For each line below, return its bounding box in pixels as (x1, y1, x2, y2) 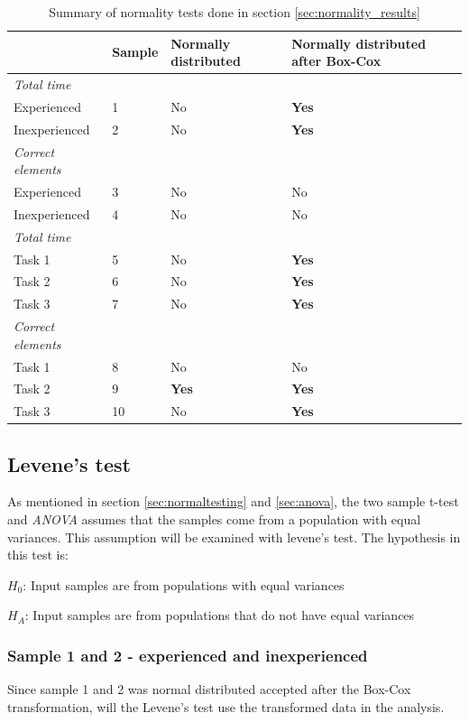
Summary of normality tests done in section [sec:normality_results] (49, 3, 420, 21)
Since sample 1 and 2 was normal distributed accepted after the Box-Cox (7, 680, 411, 699)
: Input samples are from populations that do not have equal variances (24, 606, 415, 625)
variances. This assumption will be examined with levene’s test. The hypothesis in (7, 527, 461, 546)
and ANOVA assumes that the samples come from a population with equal (7, 510, 421, 529)
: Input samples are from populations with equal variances (23, 575, 345, 594)
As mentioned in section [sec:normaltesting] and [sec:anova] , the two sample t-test (7, 492, 459, 511)
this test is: (7, 545, 69, 564)
